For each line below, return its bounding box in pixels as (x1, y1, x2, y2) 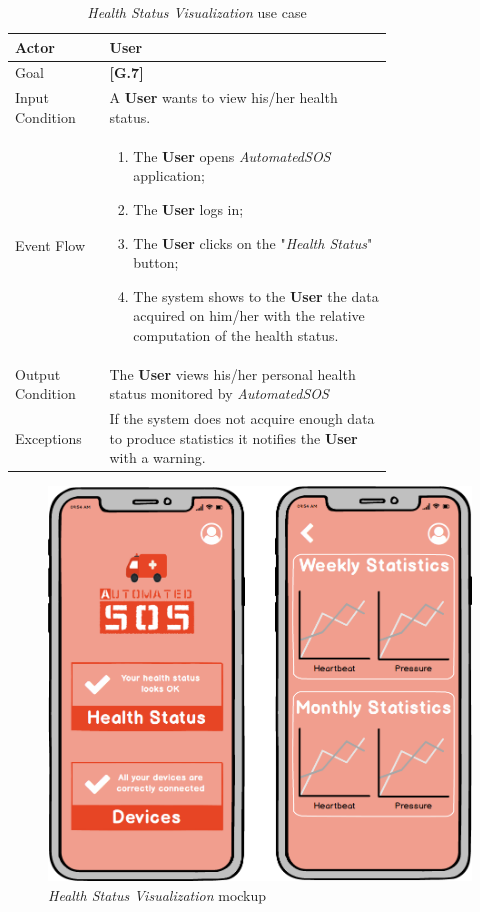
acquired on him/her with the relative (133, 305, 365, 326)
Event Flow (15, 235, 85, 256)
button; (133, 252, 179, 273)
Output (15, 363, 61, 384)
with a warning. (109, 447, 206, 468)
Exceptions (15, 427, 82, 448)
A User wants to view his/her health (109, 87, 338, 108)
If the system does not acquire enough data (109, 408, 375, 429)
